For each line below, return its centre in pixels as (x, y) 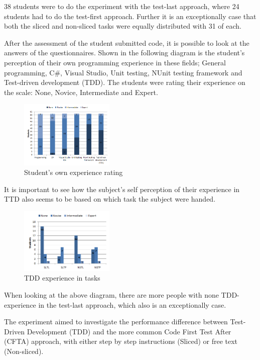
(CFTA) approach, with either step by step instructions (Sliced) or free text (121, 341)
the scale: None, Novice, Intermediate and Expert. (81, 92)
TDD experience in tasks (62, 278)
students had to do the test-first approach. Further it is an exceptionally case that (130, 16)
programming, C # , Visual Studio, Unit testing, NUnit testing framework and (123, 72)
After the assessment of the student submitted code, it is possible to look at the (127, 42)
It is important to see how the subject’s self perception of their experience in (122, 189)
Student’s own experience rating (74, 172)
